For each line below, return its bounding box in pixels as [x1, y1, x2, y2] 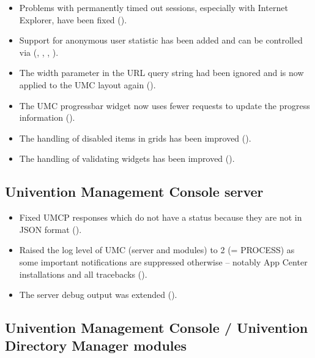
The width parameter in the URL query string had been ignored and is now [19, 66, 304, 79]
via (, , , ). [19, 45, 59, 58]
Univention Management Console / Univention [5, 318, 308, 337]
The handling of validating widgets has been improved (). [19, 152, 235, 165]
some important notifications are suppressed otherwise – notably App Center [19, 255, 308, 268]
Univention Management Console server [5, 182, 264, 201]
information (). [19, 111, 75, 124]
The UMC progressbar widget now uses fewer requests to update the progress [19, 99, 310, 112]
